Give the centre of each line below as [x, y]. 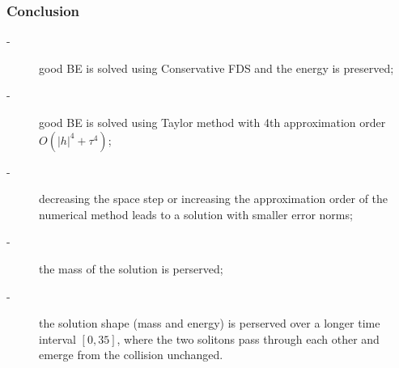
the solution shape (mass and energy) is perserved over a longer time [210, 323]
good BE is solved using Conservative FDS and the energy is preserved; [216, 68]
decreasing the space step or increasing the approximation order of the [214, 199]
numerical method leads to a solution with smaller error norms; [196, 214]
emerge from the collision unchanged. [131, 355]
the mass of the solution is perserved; [131, 268]
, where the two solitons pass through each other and [248, 338]
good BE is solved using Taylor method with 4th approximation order [212, 122]
